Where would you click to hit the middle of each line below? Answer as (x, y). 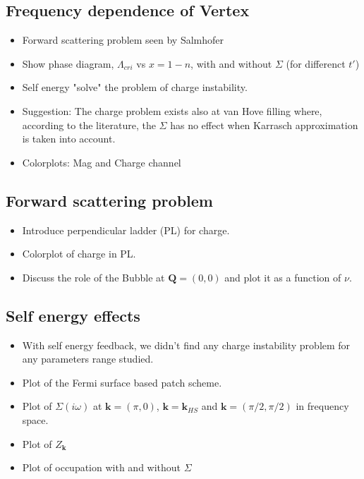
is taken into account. (69, 139)
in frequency (322, 406)
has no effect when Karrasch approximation (264, 125)
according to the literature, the (89, 125)
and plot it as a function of (283, 277)
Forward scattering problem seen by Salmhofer (123, 40)
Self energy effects (73, 315)
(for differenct (316, 63)
